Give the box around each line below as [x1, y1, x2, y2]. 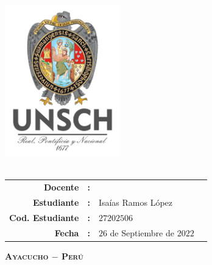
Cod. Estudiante [9, 211, 79, 223]
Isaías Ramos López [98, 195, 173, 208]
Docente [43, 181, 79, 194]
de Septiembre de [110, 226, 174, 239]
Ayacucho [5, 249, 49, 262]
